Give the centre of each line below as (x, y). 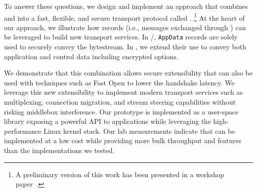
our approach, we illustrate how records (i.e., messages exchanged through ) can (125, 27)
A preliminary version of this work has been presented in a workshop (120, 174)
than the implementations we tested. (59, 150)
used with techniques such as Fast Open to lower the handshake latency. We (119, 82)
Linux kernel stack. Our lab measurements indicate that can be (139, 131)
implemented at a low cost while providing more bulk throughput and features (123, 140)
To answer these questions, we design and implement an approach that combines (126, 6)
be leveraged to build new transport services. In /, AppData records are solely (121, 37)
